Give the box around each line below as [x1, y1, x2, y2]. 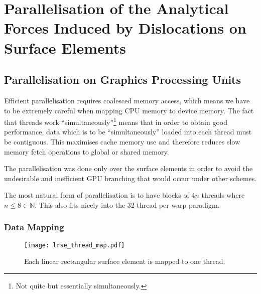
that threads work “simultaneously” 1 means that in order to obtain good [4, 115, 227, 127]
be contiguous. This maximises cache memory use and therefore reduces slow [4, 136, 240, 146]
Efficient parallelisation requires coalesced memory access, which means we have [4, 95, 250, 105]
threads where [201, 190, 245, 200]
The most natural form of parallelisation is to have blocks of [4, 190, 189, 200]
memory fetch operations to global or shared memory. [4, 146, 169, 157]
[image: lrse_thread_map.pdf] [24, 241, 125, 249]
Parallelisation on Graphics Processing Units [4, 72, 241, 87]
